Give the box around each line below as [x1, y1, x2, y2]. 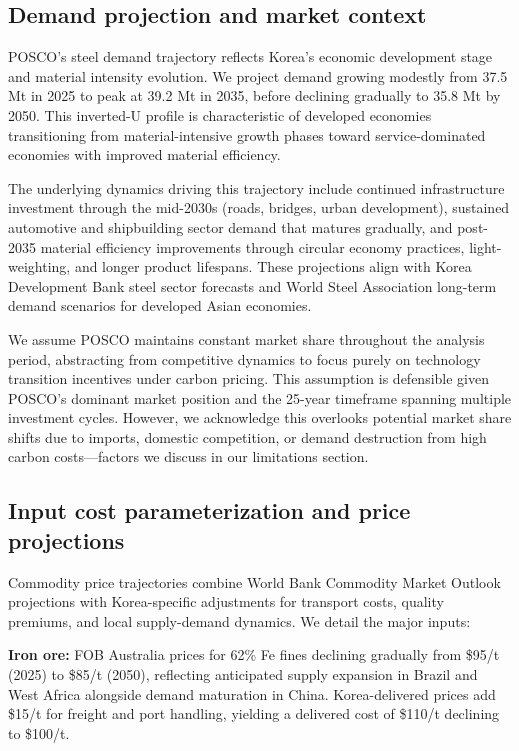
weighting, [8, 256, 71, 277]
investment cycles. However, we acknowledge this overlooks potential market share [8, 407, 512, 428]
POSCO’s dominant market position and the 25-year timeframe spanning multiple [8, 387, 512, 408]
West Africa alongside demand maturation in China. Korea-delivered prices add [8, 683, 496, 704]
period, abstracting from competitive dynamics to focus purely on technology [8, 348, 481, 369]
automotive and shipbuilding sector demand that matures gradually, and [8, 216, 453, 237]
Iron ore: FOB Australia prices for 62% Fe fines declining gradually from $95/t [8, 644, 500, 665]
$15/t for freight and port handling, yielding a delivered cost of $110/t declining [8, 703, 500, 724]
